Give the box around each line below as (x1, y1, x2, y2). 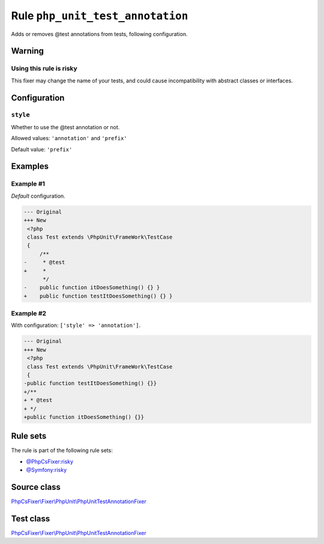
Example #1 (11, 180, 45, 188)
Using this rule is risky (11, 64, 77, 73)
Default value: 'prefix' (11, 145, 73, 153)
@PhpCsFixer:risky (26, 457, 74, 465)
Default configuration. (11, 192, 65, 200)
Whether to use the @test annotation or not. (11, 123, 120, 130)
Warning (11, 46, 44, 57)
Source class (11, 482, 61, 492)
